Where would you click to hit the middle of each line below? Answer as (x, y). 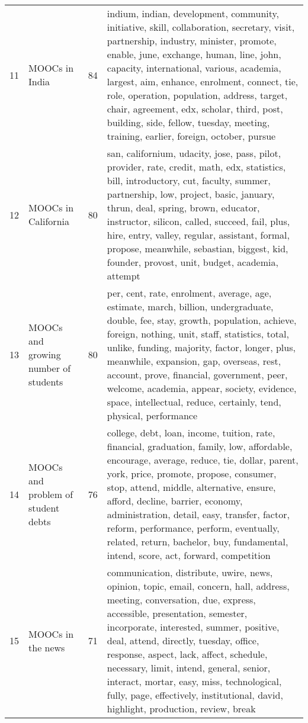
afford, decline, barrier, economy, (175, 501)
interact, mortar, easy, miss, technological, (194, 681)
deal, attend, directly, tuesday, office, (183, 640)
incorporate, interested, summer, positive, (193, 627)
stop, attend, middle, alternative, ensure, (191, 487)
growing (45, 354)
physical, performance (152, 415)
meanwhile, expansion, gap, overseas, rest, (194, 361)
